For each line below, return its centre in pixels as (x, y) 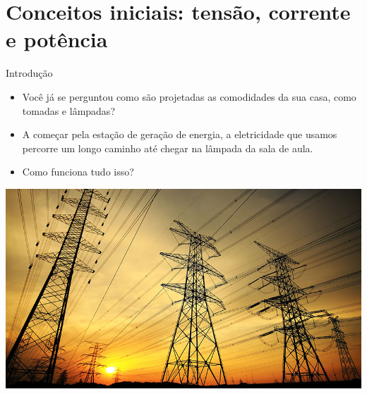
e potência (57, 39)
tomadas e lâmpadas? (68, 110)
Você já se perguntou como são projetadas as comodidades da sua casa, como (189, 96)
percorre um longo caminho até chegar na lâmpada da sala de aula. (168, 148)
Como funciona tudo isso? (78, 172)
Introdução (29, 73)
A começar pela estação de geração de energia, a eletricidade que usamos (180, 134)
